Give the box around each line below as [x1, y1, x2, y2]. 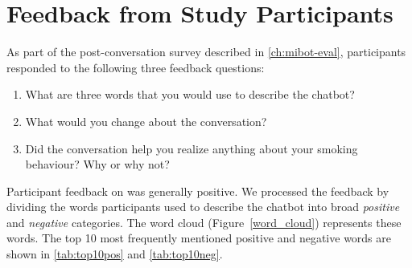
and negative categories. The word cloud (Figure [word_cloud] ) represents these [6, 213, 402, 230]
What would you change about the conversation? [25, 112, 267, 129]
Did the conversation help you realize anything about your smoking [25, 140, 358, 156]
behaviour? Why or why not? [25, 156, 170, 173]
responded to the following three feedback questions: [6, 59, 265, 75]
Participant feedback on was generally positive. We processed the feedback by [6, 182, 389, 199]
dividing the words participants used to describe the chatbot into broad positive [6, 198, 400, 215]
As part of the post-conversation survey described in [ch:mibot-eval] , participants [6, 43, 406, 60]
